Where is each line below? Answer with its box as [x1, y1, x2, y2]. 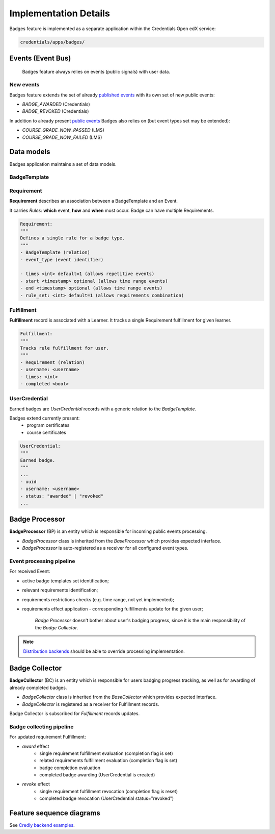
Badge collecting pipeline [9, 723, 74, 730]
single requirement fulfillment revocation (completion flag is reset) [39, 788, 178, 794]
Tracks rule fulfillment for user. [20, 345, 109, 351]
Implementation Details [9, 8, 111, 19]
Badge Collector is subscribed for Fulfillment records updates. [9, 710, 140, 717]
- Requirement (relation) [20, 359, 85, 365]
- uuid [20, 479, 37, 484]
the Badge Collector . [35, 624, 78, 630]
